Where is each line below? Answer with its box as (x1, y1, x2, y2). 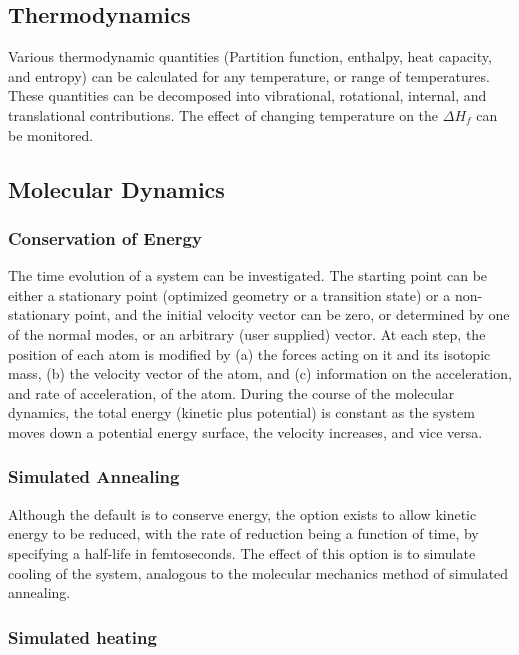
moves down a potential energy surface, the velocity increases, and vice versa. (8, 421, 483, 442)
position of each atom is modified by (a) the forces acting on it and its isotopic (8, 343, 491, 364)
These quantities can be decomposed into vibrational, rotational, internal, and (8, 85, 487, 106)
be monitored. (8, 124, 94, 145)
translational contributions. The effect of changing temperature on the (8, 104, 439, 125)
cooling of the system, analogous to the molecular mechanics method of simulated (8, 562, 509, 583)
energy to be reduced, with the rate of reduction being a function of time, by (8, 523, 479, 544)
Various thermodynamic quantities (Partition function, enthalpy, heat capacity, (8, 46, 492, 67)
